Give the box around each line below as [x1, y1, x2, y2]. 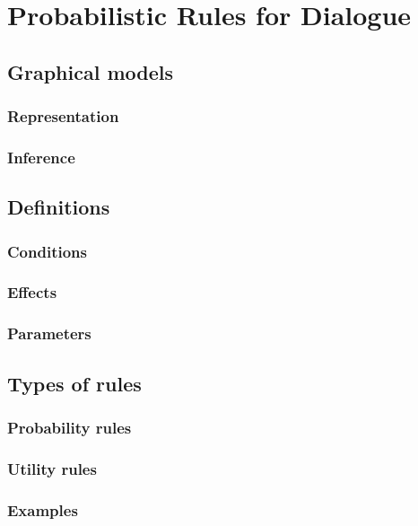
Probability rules [7, 416, 132, 438]
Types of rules [7, 369, 142, 397]
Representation [7, 105, 119, 127]
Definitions [7, 193, 110, 221]
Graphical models [7, 57, 174, 85]
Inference [7, 145, 75, 168]
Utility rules [7, 457, 97, 479]
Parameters [7, 322, 91, 345]
